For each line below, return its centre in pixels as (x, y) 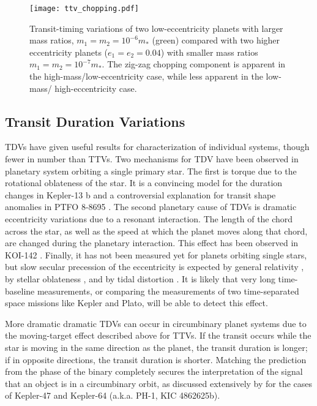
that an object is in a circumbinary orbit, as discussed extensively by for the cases (159, 383)
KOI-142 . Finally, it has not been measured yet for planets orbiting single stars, (156, 254)
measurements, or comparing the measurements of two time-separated (168, 291)
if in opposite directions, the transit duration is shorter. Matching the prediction (156, 359)
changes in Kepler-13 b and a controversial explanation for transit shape (140, 194)
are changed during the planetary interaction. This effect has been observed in (152, 243)
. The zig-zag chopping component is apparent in (194, 64)
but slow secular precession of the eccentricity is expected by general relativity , (155, 267)
